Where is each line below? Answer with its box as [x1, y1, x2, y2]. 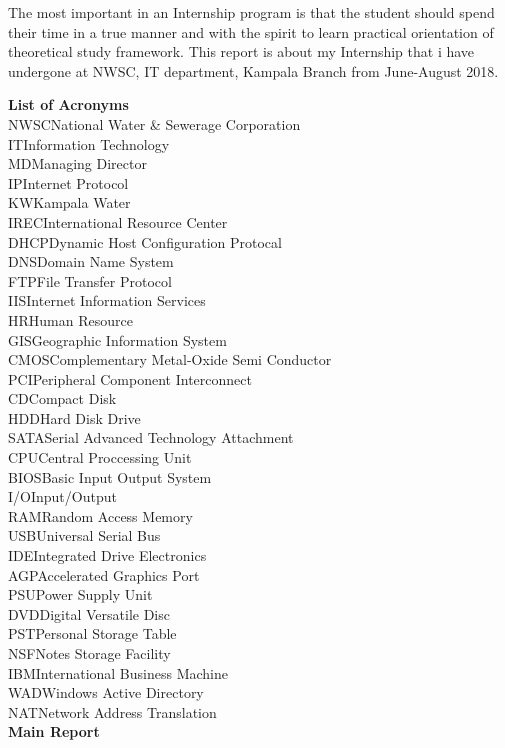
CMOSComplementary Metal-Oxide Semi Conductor [8, 349, 332, 370]
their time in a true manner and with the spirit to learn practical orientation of [8, 21, 494, 42]
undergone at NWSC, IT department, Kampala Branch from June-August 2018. [8, 60, 499, 81]
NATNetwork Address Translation [8, 701, 217, 722]
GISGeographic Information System [8, 329, 227, 350]
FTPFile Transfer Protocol [8, 270, 172, 291]
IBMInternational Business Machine [8, 662, 228, 683]
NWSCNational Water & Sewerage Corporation [8, 113, 301, 134]
